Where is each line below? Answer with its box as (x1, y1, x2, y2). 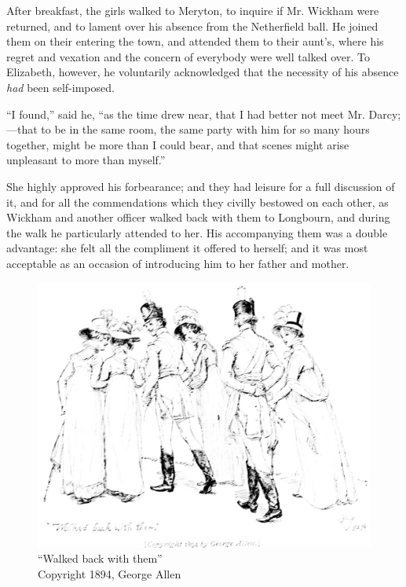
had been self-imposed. (6, 79, 115, 95)
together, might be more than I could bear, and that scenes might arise (6, 136, 349, 152)
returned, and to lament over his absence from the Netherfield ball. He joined (6, 17, 379, 34)
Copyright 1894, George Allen (38, 565, 181, 581)
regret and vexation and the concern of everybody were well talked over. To (6, 48, 370, 64)
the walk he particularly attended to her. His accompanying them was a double (6, 224, 388, 240)
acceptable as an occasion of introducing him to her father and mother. (6, 255, 349, 271)
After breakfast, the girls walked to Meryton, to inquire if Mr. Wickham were (6, 2, 379, 18)
